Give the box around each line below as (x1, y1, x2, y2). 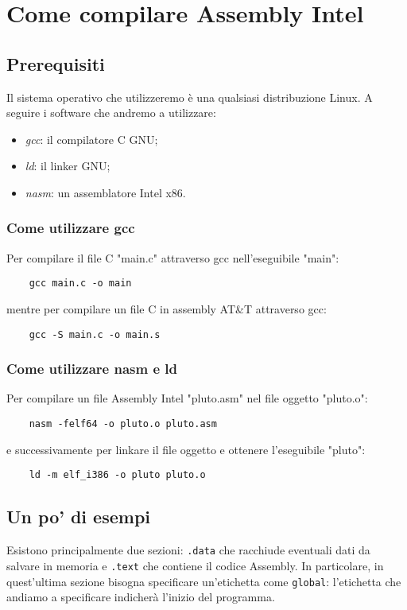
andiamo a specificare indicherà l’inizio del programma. (6, 589, 275, 605)
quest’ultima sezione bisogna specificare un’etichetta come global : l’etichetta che (6, 573, 401, 589)
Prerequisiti (6, 51, 105, 76)
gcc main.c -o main (29, 278, 132, 289)
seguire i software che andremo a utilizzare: (6, 104, 216, 121)
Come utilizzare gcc (6, 218, 135, 238)
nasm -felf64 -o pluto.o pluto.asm (29, 418, 217, 430)
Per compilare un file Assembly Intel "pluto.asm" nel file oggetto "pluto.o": (6, 390, 368, 406)
